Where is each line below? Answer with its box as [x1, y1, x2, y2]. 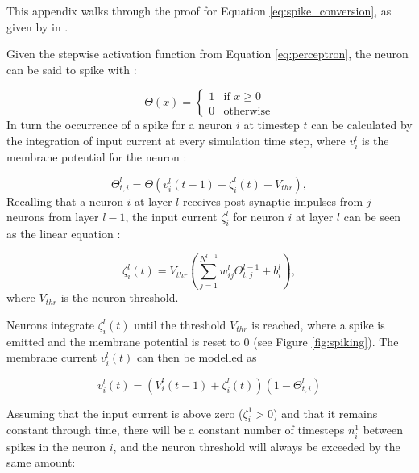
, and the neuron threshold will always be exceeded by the [113, 437, 400, 454]
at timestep [243, 116, 300, 133]
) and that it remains [273, 404, 378, 421]
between [363, 421, 404, 438]
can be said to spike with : [6, 61, 137, 77]
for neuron [233, 208, 284, 225]
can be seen [343, 208, 401, 225]
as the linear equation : [6, 225, 121, 242]
